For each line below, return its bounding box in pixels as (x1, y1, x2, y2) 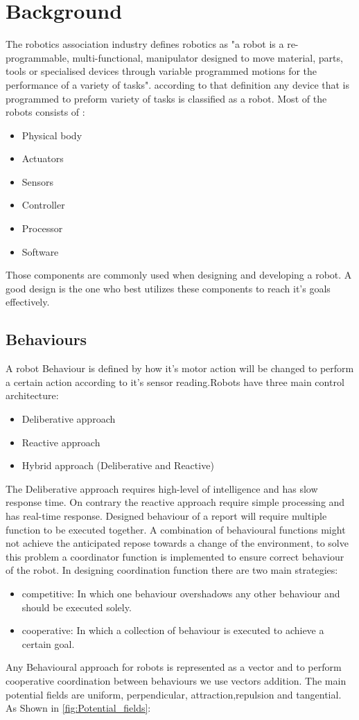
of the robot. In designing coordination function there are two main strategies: (6, 563, 338, 577)
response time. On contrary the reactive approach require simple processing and (6, 495, 345, 509)
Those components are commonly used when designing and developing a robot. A (6, 267, 352, 282)
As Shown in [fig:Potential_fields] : (6, 701, 151, 715)
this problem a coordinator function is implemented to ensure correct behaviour (6, 549, 344, 563)
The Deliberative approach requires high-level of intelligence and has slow (6, 481, 318, 495)
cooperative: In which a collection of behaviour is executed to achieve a (21, 623, 324, 638)
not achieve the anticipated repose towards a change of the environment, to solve (6, 536, 349, 550)
